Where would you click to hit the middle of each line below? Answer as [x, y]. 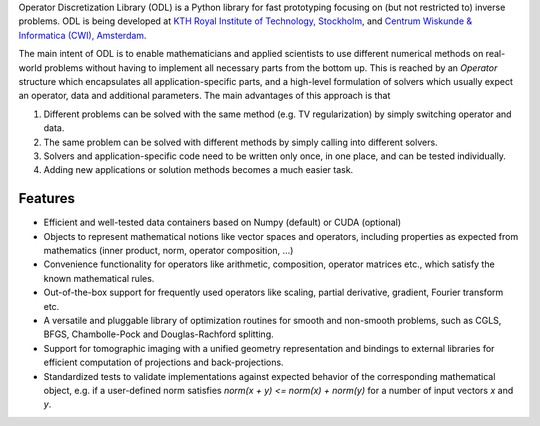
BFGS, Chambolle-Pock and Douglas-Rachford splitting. [158, 334]
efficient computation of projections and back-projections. [163, 362]
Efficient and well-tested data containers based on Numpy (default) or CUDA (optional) [222, 222]
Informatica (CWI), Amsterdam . [82, 35]
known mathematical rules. [99, 278]
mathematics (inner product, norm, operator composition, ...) [168, 250]
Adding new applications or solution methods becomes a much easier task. [198, 170]
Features [46, 198]
